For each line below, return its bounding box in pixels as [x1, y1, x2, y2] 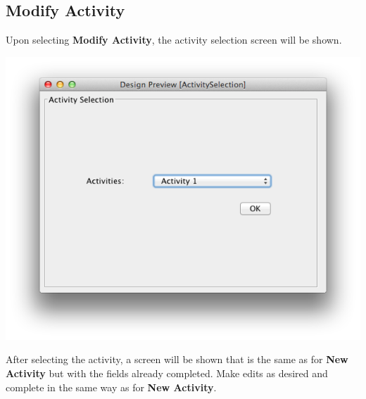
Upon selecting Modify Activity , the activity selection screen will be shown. [6, 32, 342, 47]
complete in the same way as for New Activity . [6, 379, 217, 394]
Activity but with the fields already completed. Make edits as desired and [6, 365, 328, 380]
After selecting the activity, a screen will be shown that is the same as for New [6, 352, 348, 367]
